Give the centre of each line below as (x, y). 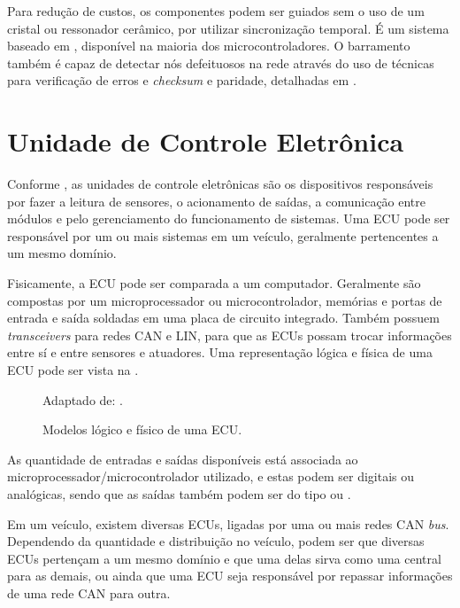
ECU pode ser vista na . (73, 370)
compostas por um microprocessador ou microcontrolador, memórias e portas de (225, 300)
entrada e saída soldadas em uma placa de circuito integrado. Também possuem (223, 318)
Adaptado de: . (83, 399)
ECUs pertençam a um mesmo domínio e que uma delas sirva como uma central (224, 558)
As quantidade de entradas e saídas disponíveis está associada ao (183, 459)
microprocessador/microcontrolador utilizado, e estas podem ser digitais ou (211, 476)
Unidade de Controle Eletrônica (206, 141)
